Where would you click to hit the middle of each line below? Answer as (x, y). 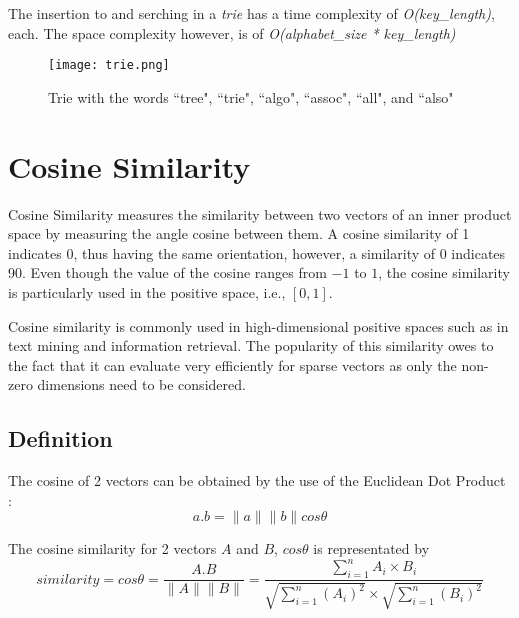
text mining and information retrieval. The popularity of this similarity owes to (251, 345)
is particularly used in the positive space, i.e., (147, 291)
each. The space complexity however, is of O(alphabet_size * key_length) (232, 32)
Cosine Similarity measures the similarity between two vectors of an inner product (260, 213)
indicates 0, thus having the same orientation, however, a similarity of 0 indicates (257, 252)
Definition (60, 438)
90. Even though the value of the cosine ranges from (167, 272)
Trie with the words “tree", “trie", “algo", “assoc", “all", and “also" (251, 96)
